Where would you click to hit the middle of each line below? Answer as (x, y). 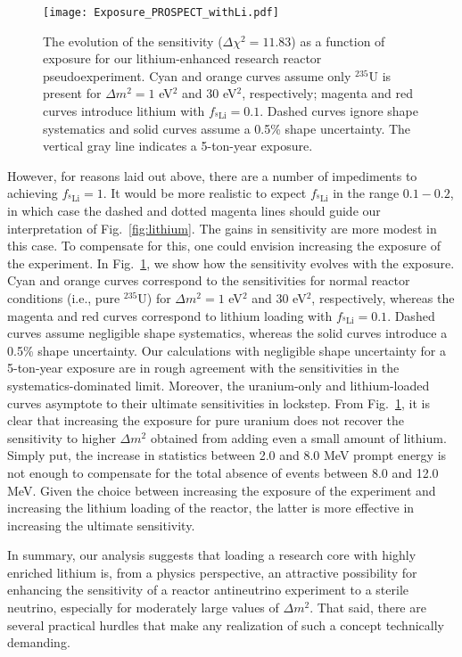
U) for (154, 297)
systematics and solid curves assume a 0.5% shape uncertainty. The (227, 128)
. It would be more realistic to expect (205, 193)
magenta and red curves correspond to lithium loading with (170, 315)
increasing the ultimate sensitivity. (101, 525)
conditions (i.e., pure (64, 297)
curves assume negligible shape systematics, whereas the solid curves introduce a (227, 333)
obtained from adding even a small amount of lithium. (298, 437)
